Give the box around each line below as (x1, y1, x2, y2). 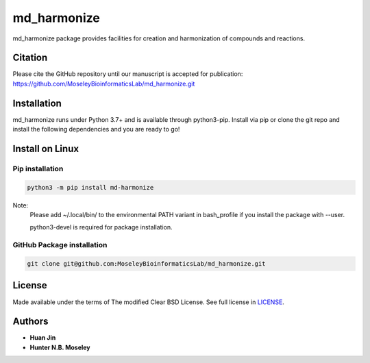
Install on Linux (12, 142, 79, 154)
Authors (12, 316, 49, 327)
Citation (12, 52, 48, 64)
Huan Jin (29, 334, 56, 342)
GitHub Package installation (12, 240, 108, 250)
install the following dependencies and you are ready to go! (12, 125, 180, 134)
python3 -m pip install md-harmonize (27, 184, 154, 191)
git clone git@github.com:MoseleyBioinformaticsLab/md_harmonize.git (27, 260, 266, 268)
